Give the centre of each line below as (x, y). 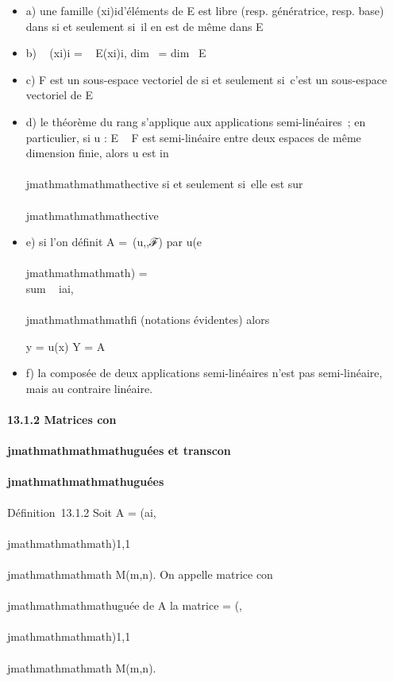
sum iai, (50, 288)
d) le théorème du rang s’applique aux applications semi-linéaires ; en (196, 121)
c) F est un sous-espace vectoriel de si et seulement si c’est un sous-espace (206, 79)
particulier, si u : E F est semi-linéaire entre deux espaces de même (193, 137)
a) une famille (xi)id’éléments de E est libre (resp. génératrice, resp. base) (205, 10)
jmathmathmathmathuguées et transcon (119, 451)
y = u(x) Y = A (65, 346)
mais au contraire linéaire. (89, 388)
